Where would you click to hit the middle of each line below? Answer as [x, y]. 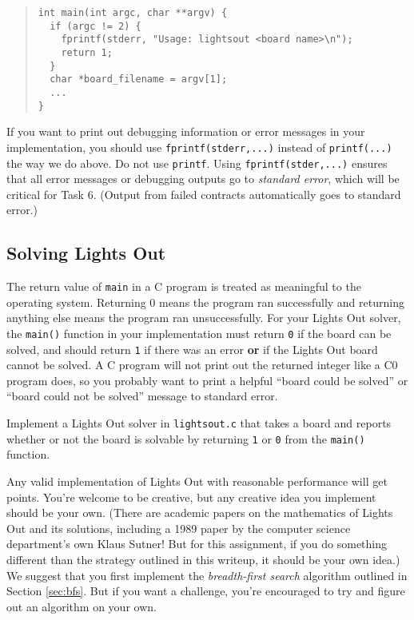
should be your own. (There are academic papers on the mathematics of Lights [200, 513]
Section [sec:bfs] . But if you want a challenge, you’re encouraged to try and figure [206, 591]
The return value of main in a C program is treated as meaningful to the [184, 286]
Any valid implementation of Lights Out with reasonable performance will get [197, 481]
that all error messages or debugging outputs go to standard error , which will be [203, 179]
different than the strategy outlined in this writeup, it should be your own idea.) [203, 559]
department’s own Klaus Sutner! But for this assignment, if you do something [197, 544]
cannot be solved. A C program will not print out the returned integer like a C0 [202, 365]
